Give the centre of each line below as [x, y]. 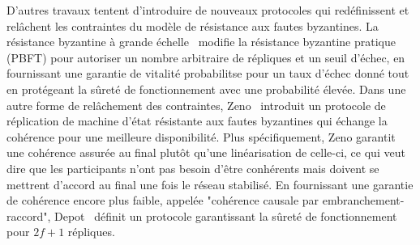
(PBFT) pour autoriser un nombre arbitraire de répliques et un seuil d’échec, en [206, 57]
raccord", [29, 215]
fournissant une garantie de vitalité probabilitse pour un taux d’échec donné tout [208, 73]
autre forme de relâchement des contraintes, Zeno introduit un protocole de [196, 105]
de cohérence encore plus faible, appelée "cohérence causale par [163, 200]
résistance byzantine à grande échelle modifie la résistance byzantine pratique [201, 42]
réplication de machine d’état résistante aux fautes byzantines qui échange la [197, 121]
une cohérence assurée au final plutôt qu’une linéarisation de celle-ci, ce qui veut [206, 152]
